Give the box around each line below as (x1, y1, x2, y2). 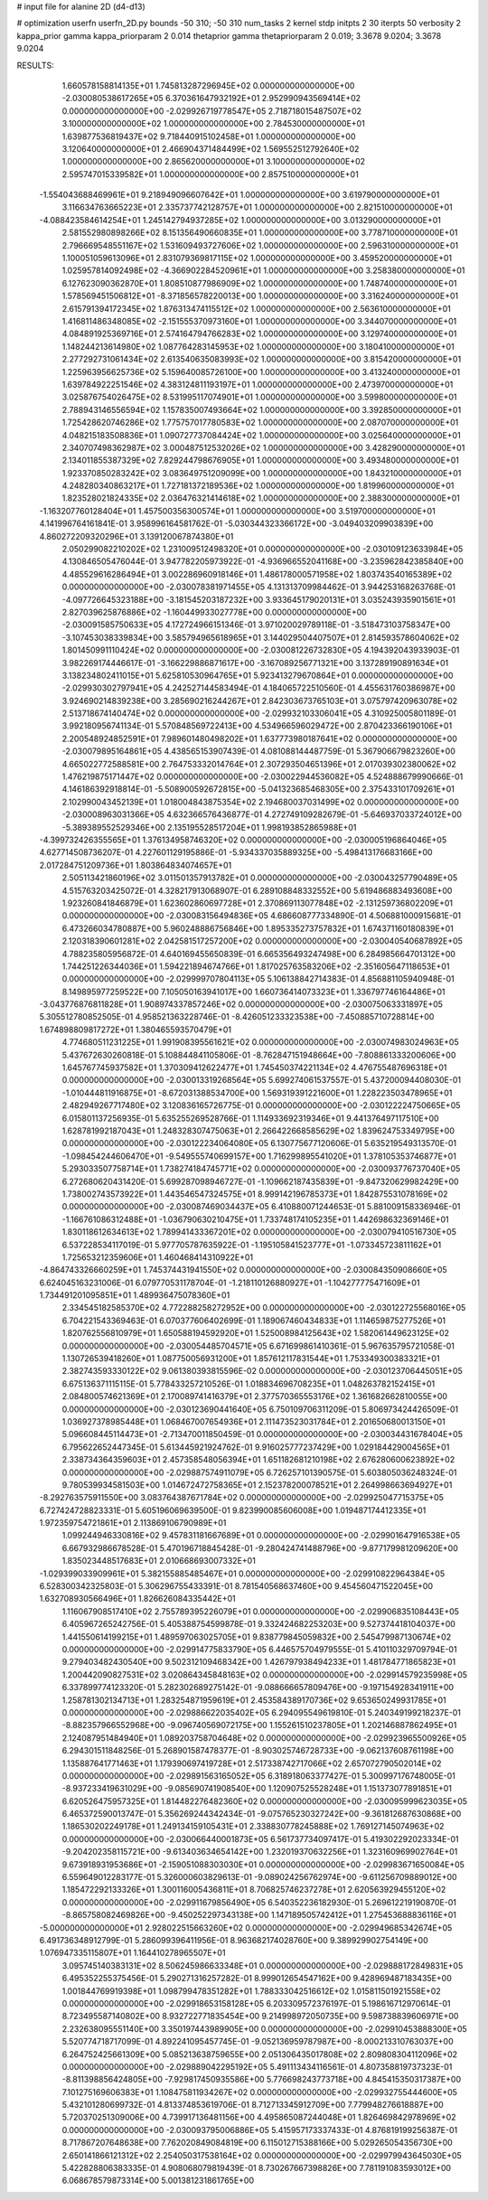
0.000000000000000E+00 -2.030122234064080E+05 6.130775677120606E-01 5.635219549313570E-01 (61, 1138, 457, 1149)
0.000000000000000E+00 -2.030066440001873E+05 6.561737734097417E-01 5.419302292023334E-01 (61, 1833, 459, 1844)
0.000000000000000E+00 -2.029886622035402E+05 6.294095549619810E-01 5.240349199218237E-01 (61, 1706, 461, 1717)
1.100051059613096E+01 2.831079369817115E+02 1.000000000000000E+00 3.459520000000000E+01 (61, 253, 453, 264)
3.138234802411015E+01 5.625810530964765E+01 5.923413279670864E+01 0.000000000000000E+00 (61, 670, 454, 681)
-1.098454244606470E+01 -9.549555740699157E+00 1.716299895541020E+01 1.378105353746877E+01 (61, 1151, 456, 1161)
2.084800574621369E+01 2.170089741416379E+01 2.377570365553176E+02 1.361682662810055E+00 (61, 1391, 447, 1402)
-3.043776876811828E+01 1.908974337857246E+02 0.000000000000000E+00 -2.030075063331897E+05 (39, 999, 443, 1010)
